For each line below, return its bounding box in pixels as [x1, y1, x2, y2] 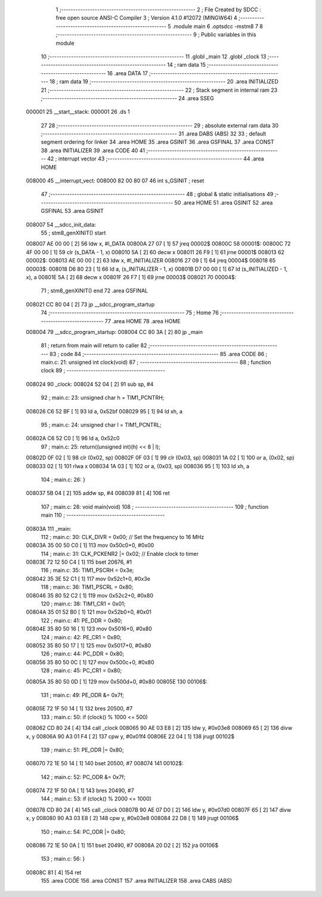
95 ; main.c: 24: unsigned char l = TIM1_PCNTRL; [41, 421, 162, 429]
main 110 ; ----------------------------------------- [41, 512, 165, 519]
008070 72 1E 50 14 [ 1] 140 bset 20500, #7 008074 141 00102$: [26, 760, 184, 767]
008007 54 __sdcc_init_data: [26, 221, 97, 228]
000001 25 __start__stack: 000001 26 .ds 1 [26, 108, 131, 116]
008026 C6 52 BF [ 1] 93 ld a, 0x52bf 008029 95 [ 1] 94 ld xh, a [26, 407, 183, 415]
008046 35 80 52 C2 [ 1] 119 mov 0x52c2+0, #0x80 [26, 592, 154, 599]
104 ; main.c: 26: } [41, 476, 86, 483]
